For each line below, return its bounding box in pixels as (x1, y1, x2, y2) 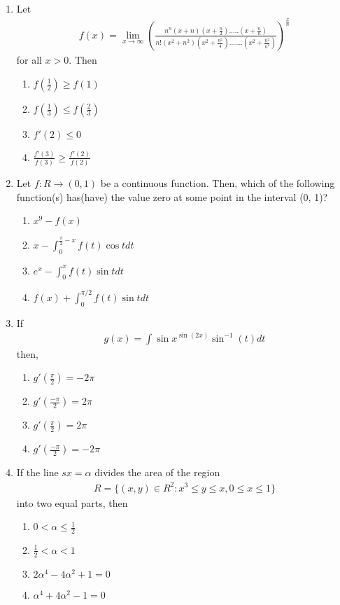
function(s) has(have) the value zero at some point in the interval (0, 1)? (16, 189, 328, 204)
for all (16, 52, 43, 67)
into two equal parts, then (16, 495, 128, 510)
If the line (16, 465, 59, 480)
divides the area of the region (94, 465, 220, 480)
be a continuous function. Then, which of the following (100, 176, 335, 190)
